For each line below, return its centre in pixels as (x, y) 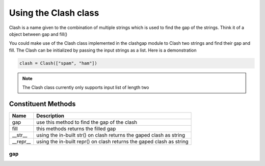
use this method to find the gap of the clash (87, 122)
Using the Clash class (54, 13)
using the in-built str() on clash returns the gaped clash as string (110, 135)
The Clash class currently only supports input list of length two (86, 87)
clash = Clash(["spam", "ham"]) (58, 63)
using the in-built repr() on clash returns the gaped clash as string (112, 141)
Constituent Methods (42, 104)
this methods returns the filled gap (76, 129)
